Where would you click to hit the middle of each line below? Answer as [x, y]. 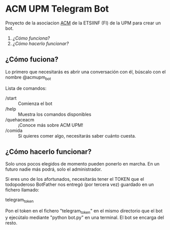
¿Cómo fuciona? [32, 60]
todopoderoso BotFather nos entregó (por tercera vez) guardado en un [80, 185]
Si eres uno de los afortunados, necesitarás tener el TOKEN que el [75, 179]
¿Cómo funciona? [31, 38]
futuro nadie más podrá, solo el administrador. [54, 169]
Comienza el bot [35, 103]
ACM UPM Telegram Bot [57, 9]
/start [11, 98]
